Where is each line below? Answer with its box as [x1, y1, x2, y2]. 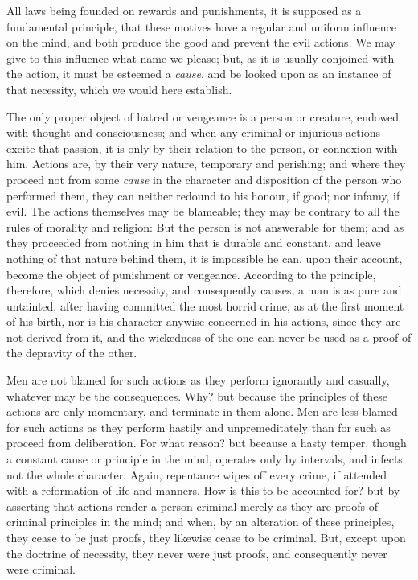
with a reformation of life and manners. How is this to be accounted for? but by [6, 482, 400, 499]
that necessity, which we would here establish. [6, 80, 232, 97]
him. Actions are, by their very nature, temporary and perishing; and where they [6, 155, 406, 172]
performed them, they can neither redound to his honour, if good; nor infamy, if [6, 187, 400, 204]
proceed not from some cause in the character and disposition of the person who [6, 171, 402, 187]
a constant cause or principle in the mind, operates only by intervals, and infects [6, 450, 403, 467]
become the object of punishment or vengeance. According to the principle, [6, 265, 376, 282]
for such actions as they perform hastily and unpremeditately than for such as [6, 418, 391, 435]
